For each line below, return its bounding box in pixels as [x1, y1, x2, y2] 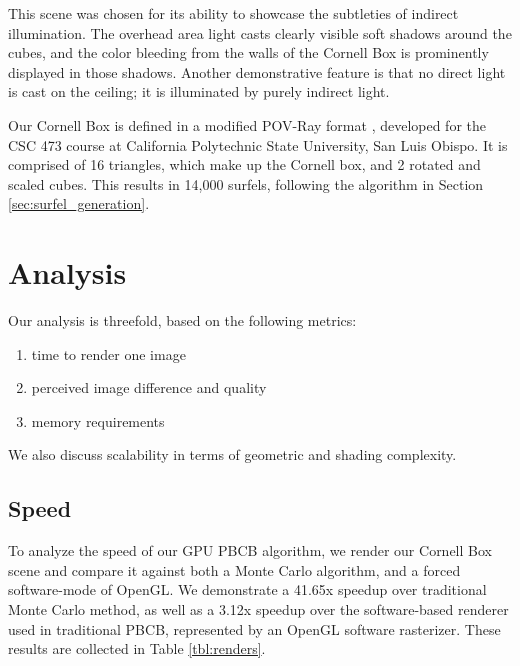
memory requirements [31, 410, 165, 431]
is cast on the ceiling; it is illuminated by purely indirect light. [8, 81, 390, 102]
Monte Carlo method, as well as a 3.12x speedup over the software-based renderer [8, 599, 509, 620]
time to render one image [31, 343, 186, 364]
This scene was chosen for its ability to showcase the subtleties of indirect [8, 3, 459, 23]
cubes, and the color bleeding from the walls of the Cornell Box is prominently [8, 42, 489, 63]
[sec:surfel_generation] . [8, 193, 150, 214]
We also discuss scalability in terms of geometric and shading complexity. [8, 444, 457, 465]
